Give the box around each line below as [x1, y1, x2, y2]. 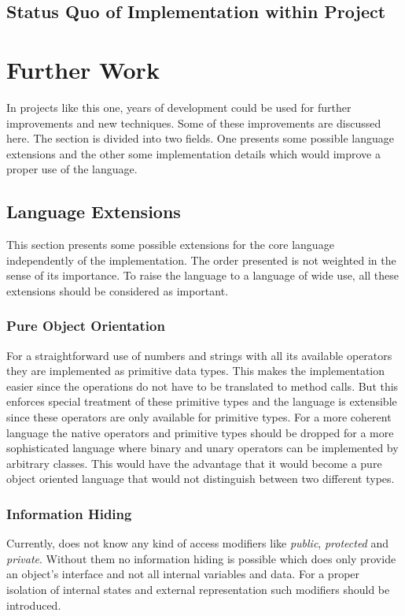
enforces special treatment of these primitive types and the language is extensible [6, 393, 397, 410]
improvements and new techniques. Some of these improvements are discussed [6, 114, 381, 131]
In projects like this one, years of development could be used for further [6, 98, 352, 115]
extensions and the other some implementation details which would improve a [6, 145, 381, 161]
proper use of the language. [6, 161, 138, 177]
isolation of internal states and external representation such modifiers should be [6, 581, 390, 598]
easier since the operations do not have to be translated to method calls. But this [6, 377, 399, 394]
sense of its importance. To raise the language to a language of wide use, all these [6, 267, 399, 284]
